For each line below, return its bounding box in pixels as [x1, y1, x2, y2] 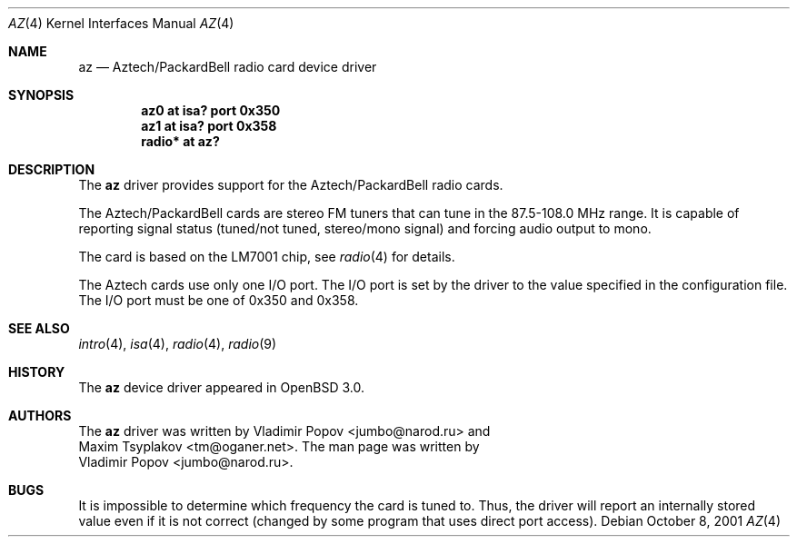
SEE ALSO [8, 321, 70, 336]
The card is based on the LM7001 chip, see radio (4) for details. [78, 249, 455, 264]
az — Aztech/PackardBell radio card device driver [78, 59, 377, 74]
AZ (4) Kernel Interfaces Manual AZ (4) [8, 15, 234, 31]
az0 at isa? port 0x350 [141, 103, 281, 118]
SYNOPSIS [8, 87, 75, 103]
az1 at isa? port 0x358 [141, 118, 277, 134]
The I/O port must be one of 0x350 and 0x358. [78, 292, 359, 308]
